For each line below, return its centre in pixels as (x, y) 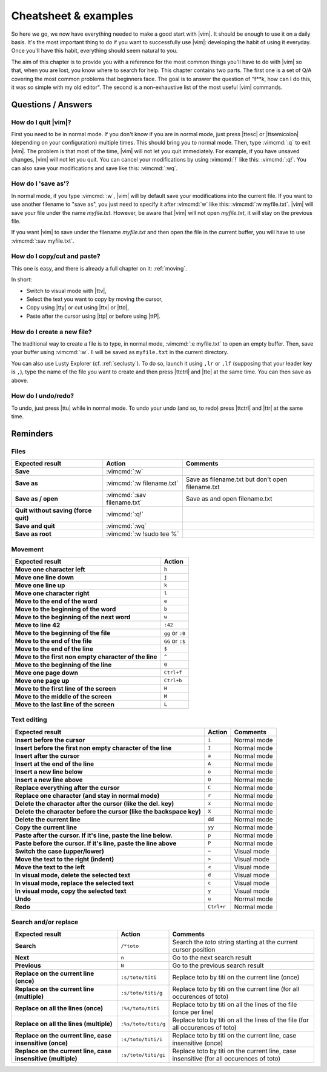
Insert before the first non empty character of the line (93, 748)
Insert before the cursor (50, 740)
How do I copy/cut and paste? (56, 256)
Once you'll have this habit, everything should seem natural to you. (94, 51)
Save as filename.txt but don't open (236, 479)
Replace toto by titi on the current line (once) (236, 978)
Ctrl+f (173, 673)
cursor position (194, 950)
